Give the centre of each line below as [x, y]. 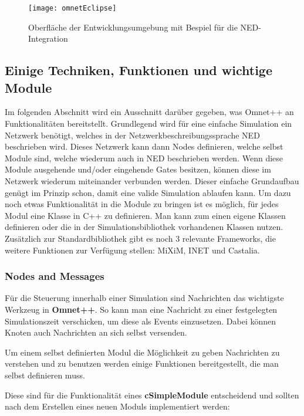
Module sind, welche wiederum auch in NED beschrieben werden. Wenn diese [144, 158]
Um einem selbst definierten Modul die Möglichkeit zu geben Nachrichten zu [142, 352]
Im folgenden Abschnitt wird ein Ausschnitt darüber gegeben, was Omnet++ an [149, 112]
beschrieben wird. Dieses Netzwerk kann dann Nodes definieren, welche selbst [144, 146]
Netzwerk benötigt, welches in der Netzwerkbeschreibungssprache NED [132, 135]
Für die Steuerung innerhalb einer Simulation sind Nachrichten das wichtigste [144, 298]
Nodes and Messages [55, 276]
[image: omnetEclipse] [72, 8]
